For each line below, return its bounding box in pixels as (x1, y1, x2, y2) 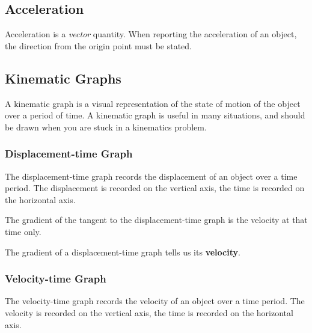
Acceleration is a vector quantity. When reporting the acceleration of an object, (5, 28, 297, 40)
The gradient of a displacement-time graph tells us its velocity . (5, 245, 240, 258)
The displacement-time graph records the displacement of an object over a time (5, 170, 298, 182)
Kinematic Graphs (5, 69, 121, 87)
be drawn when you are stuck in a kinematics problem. (5, 120, 207, 133)
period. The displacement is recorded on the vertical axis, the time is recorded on (5, 182, 305, 194)
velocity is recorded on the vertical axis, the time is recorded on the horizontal (5, 306, 293, 319)
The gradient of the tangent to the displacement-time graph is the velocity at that (5, 213, 308, 226)
